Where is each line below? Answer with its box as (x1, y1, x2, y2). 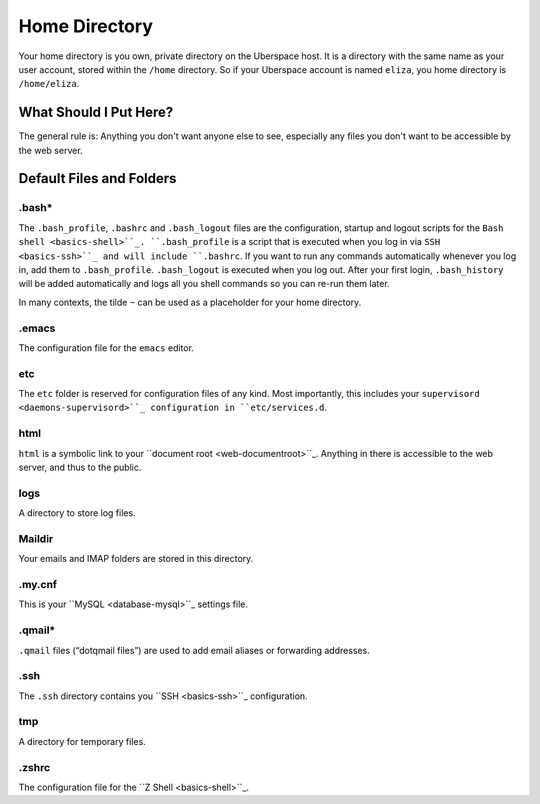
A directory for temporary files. (18, 735, 147, 747)
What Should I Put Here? (18, 104, 174, 121)
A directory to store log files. (18, 507, 136, 519)
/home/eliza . (18, 78, 80, 90)
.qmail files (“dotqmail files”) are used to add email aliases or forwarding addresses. (18, 644, 370, 656)
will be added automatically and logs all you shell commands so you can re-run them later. (18, 278, 390, 290)
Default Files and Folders (18, 170, 177, 187)
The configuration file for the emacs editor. (18, 341, 195, 354)
